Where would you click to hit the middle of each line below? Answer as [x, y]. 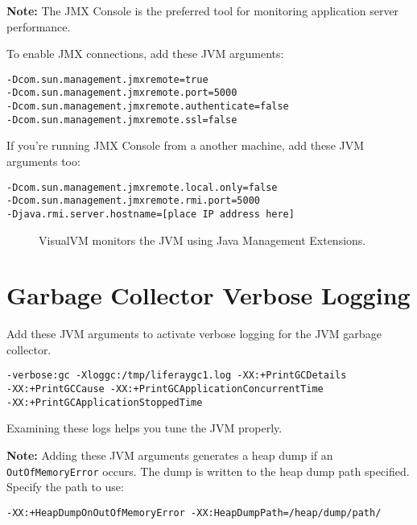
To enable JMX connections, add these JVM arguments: [145, 54]
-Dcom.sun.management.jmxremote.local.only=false [142, 187]
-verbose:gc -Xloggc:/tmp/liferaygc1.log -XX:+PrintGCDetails [177, 376]
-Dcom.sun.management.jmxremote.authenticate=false [148, 107]
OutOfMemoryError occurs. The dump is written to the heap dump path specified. [208, 471]
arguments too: [43, 161]
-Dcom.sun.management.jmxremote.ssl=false [122, 120]
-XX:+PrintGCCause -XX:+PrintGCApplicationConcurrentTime [165, 389]
